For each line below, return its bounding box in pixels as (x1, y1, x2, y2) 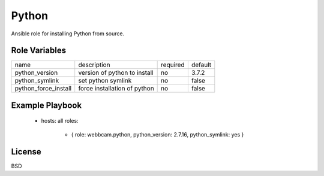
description (78, 60, 110, 69)
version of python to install (78, 69, 154, 77)
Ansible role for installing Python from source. (11, 30, 125, 37)
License (11, 147, 41, 157)
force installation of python (78, 84, 154, 93)
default (191, 60, 212, 69)
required (161, 60, 185, 69)
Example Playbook (11, 100, 82, 110)
